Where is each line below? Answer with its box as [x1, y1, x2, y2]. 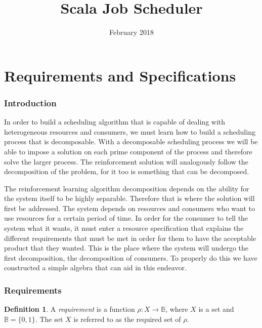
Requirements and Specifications [4, 65, 236, 86]
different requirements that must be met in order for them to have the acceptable [4, 232, 256, 243]
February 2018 [109, 27, 154, 37]
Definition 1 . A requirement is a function [4, 304, 135, 314]
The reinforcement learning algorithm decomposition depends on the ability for [4, 183, 249, 193]
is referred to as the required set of [73, 313, 181, 324]
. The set [35, 313, 63, 324]
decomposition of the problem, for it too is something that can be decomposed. [4, 166, 249, 177]
